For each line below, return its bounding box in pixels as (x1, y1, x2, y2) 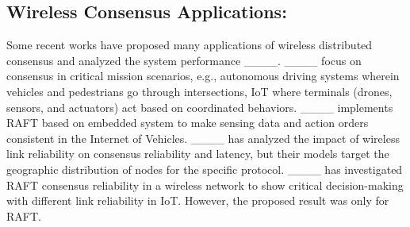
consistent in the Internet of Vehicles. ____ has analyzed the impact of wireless (6, 129, 400, 146)
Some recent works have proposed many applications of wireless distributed (6, 37, 373, 53)
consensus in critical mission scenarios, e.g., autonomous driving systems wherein (6, 67, 400, 84)
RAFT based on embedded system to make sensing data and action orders (6, 114, 369, 131)
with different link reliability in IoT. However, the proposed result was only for (6, 192, 389, 209)
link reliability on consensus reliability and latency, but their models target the (6, 145, 389, 162)
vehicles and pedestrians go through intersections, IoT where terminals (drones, (6, 83, 393, 99)
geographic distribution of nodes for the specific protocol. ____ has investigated (6, 160, 403, 177)
